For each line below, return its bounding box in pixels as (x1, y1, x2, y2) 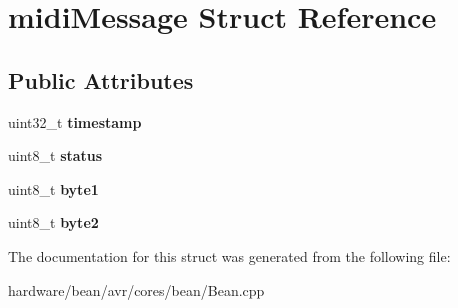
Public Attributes (8, 64, 194, 95)
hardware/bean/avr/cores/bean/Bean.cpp (8, 279, 265, 300)
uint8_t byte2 (8, 212, 99, 233)
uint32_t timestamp (8, 111, 142, 132)
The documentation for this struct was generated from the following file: (8, 245, 451, 266)
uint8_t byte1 (8, 178, 99, 199)
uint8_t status (8, 145, 103, 166)
